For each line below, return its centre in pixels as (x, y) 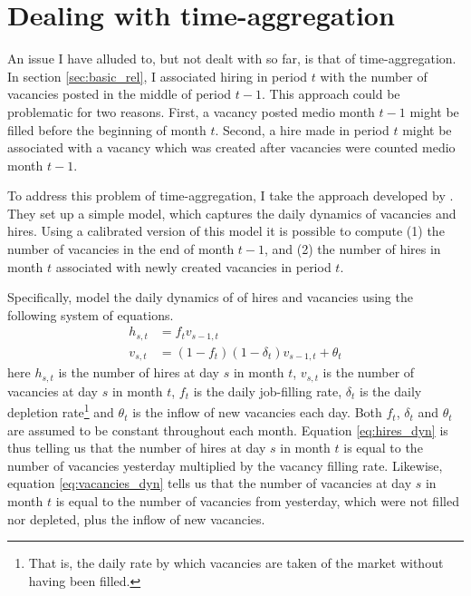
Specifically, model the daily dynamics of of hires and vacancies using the (210, 297)
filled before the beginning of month (107, 129)
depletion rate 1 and (61, 411)
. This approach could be (331, 94)
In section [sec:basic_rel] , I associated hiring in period (158, 76)
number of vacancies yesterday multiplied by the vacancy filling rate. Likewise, (225, 465)
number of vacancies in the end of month (121, 249)
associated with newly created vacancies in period (193, 266)
